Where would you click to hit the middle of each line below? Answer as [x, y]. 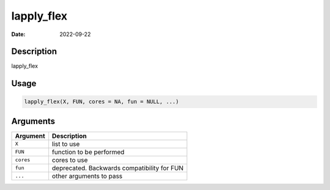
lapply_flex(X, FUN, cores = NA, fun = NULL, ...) [102, 102]
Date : [18, 34]
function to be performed [88, 152]
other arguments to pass [87, 176]
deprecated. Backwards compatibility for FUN [118, 168]
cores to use [70, 160]
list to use [66, 144]
